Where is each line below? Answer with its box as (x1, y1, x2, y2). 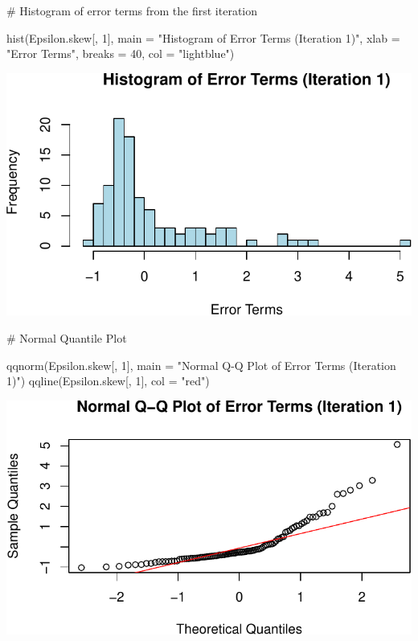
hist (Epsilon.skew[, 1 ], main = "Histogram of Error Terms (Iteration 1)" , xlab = (6, 29, 400, 46)
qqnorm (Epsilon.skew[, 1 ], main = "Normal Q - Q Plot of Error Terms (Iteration (6, 356, 396, 373)
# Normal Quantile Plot (6, 329, 127, 346)
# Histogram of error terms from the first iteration (6, 2, 258, 18)
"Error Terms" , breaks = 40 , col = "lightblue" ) (6, 45, 235, 62)
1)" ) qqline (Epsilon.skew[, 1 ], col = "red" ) (6, 372, 210, 389)
